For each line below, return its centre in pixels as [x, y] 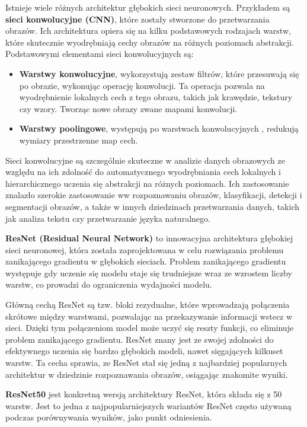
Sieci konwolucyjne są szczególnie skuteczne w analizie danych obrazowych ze [145, 160]
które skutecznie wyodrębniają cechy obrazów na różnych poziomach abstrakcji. [150, 42]
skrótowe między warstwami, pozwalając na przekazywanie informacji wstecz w [149, 316]
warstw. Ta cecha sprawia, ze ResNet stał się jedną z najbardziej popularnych [146, 363]
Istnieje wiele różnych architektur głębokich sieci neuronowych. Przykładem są [148, 7]
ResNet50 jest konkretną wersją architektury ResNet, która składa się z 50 [144, 394]
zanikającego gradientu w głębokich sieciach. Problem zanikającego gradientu [146, 261]
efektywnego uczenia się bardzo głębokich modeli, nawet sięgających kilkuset [144, 351]
